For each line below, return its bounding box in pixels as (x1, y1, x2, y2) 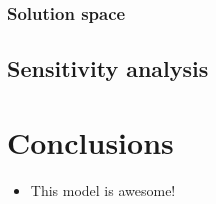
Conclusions (7, 121, 174, 162)
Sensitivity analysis (7, 53, 209, 84)
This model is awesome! (30, 179, 176, 200)
